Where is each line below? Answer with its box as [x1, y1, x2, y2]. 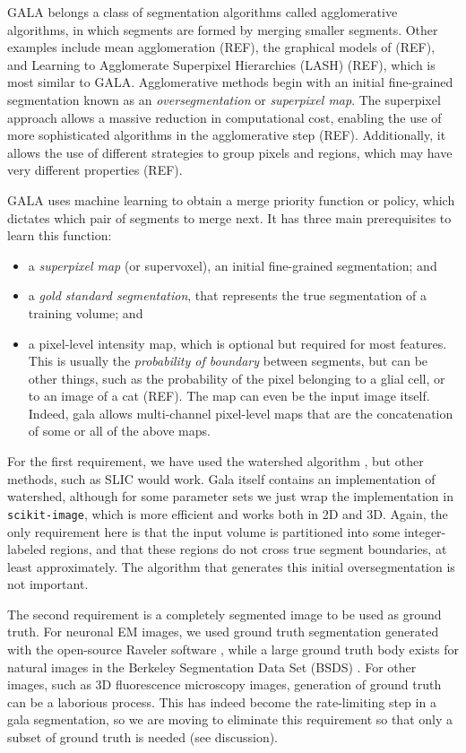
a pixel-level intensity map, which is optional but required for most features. [28, 333, 447, 352]
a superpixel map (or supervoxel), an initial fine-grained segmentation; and [28, 255, 437, 274]
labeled [7, 540, 47, 558]
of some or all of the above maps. [28, 421, 211, 440]
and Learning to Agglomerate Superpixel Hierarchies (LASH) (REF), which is [7, 55, 436, 74]
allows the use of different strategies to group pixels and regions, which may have [7, 143, 453, 161]
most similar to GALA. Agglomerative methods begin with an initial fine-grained [7, 73, 453, 91]
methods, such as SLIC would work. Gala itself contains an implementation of [7, 469, 436, 488]
